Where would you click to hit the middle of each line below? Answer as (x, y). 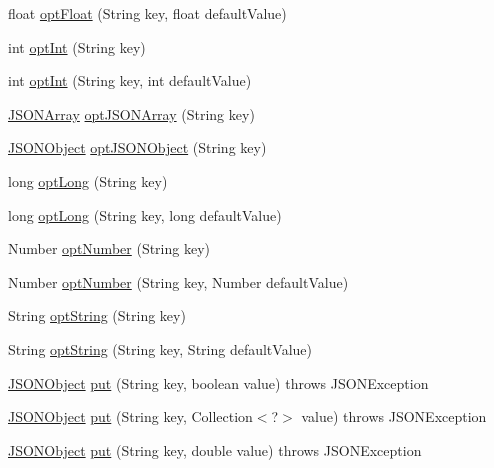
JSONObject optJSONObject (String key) (137, 147)
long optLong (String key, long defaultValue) (145, 214)
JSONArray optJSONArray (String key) (131, 113)
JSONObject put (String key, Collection (130, 416)
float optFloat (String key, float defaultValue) (147, 13)
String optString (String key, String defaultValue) (160, 348)
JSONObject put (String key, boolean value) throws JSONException (218, 382)
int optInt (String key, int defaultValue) (130, 80)
